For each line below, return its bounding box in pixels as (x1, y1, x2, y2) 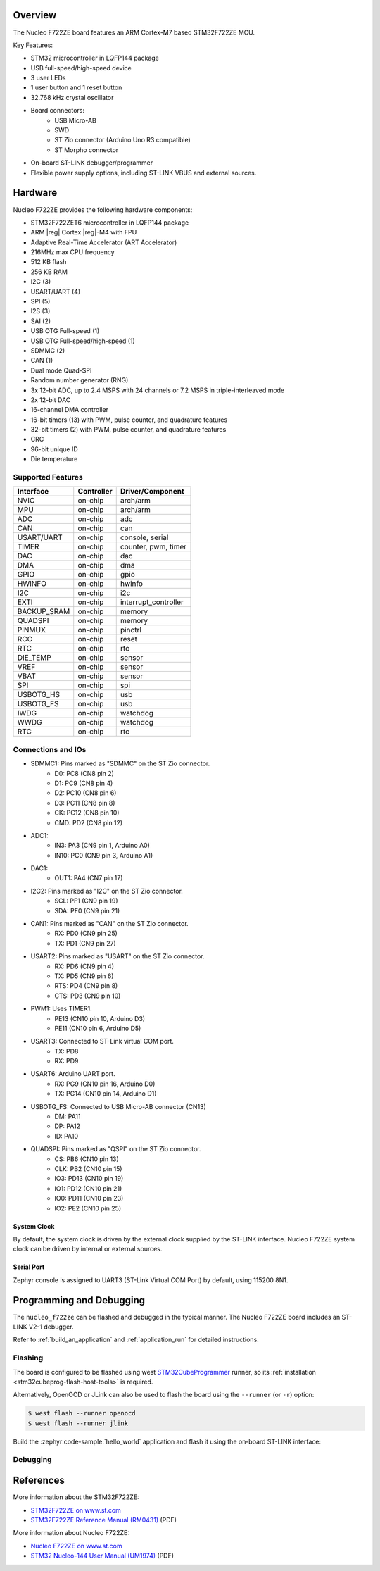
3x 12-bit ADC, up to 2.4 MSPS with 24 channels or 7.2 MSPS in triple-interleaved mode (30, 386, 285, 394)
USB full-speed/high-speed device (30, 63, 132, 72)
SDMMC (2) (30, 346, 65, 355)
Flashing (13, 1353, 44, 1363)
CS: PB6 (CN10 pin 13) (54, 1155, 119, 1163)
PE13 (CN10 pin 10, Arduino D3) (54, 1014, 146, 1022)
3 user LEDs (30, 74, 66, 82)
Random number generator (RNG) (30, 376, 129, 384)
